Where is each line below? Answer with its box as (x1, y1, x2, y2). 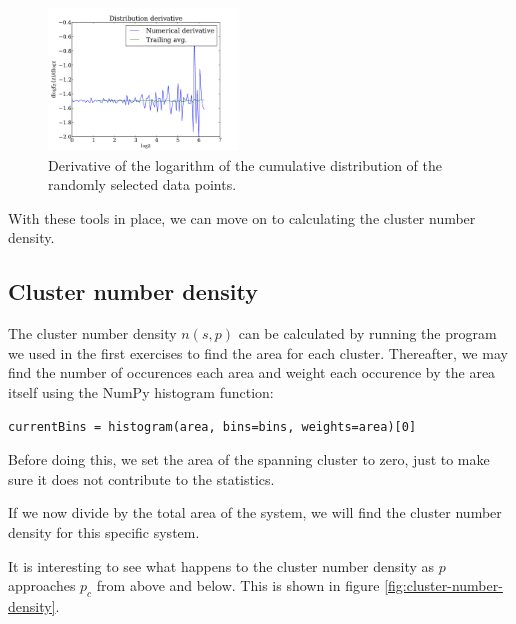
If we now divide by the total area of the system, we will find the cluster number (8, 502, 502, 523)
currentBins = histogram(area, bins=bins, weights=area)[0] (8, 419, 417, 434)
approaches (8, 575, 76, 596)
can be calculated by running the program (238, 323, 497, 344)
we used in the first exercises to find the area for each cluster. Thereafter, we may (8, 342, 508, 363)
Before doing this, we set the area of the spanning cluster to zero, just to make (8, 449, 490, 470)
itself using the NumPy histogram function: (8, 382, 274, 403)
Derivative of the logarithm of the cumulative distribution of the (48, 154, 442, 175)
